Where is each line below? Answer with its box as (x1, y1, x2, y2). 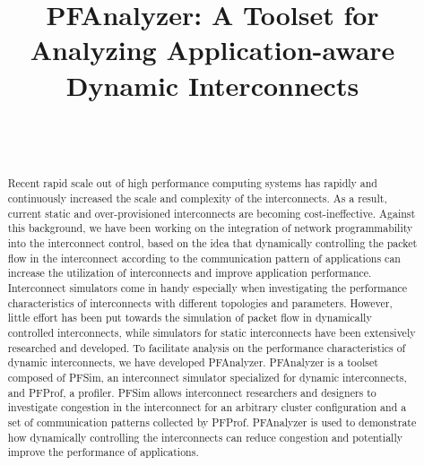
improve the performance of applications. (7, 444, 199, 460)
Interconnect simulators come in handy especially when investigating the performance (7, 280, 408, 296)
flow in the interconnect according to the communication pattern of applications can (7, 250, 401, 265)
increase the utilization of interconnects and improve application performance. (7, 265, 372, 280)
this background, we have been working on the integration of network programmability (7, 220, 413, 236)
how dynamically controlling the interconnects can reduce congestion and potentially (7, 429, 402, 444)
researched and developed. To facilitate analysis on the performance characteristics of (7, 340, 406, 355)
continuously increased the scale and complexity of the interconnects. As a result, (7, 191, 387, 206)
